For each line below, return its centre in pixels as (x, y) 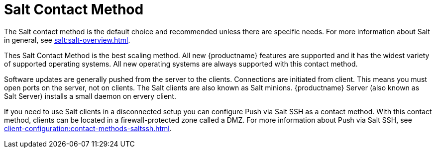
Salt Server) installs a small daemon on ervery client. (90, 96)
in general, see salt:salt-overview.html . (67, 40)
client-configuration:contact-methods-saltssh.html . (88, 128)
